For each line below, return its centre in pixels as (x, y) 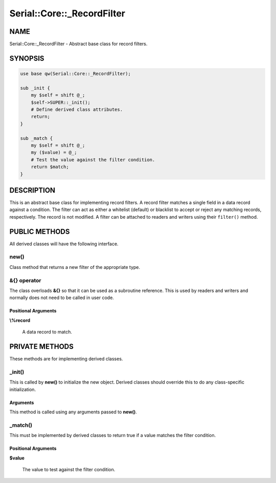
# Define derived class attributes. (77, 110)
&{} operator (25, 280)
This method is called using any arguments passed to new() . (73, 412)
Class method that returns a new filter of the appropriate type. (75, 267)
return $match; (50, 167)
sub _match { (37, 138)
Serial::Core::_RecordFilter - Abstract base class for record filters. (78, 44)
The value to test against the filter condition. (69, 469)
